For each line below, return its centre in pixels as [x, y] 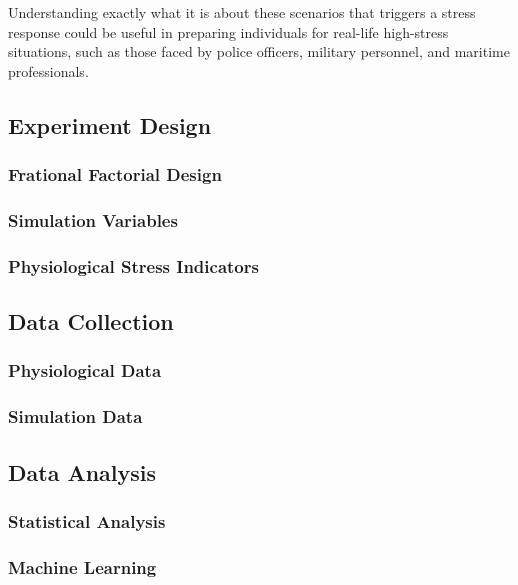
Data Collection [91, 321]
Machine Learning [82, 566]
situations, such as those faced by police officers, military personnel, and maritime [259, 51]
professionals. [48, 70]
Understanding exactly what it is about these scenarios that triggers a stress [242, 12]
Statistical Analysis [87, 520]
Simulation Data [75, 416]
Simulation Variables [93, 219]
